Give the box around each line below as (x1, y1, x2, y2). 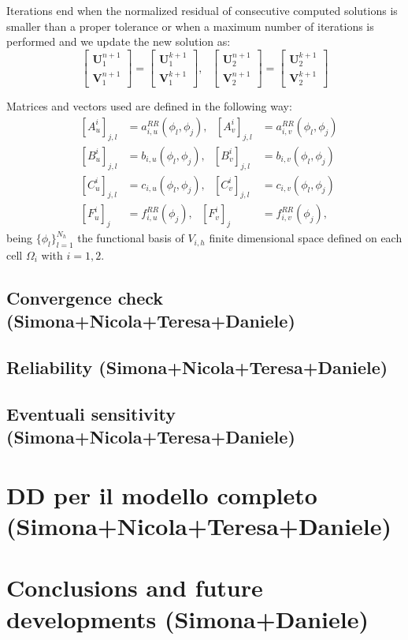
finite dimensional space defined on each (209, 230, 402, 246)
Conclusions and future (6, 571, 263, 604)
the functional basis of (77, 230, 184, 246)
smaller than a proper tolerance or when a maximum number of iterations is (6, 17, 374, 34)
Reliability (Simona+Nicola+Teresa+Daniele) (6, 355, 388, 380)
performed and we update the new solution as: (6, 33, 231, 50)
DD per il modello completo (6, 478, 317, 511)
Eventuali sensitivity (6, 401, 176, 425)
